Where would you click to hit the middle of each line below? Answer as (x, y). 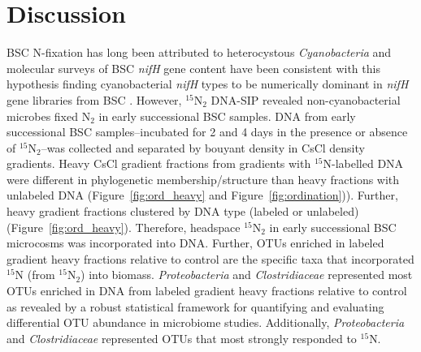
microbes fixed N (49, 116)
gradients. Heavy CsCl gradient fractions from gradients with (159, 163)
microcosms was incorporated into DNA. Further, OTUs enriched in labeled (195, 243)
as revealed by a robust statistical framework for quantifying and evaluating (195, 306)
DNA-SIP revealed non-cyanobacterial (306, 99)
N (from (35, 275)
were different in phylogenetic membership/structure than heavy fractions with (203, 179)
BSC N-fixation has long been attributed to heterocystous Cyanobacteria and (199, 52)
